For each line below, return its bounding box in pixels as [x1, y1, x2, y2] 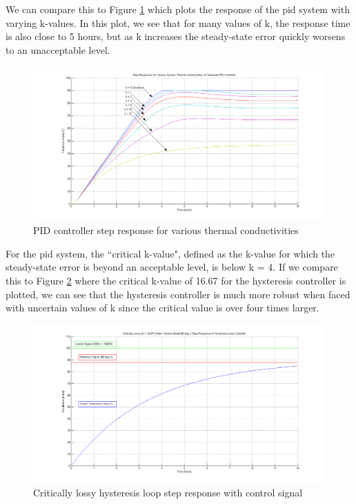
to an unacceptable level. [6, 42, 110, 57]
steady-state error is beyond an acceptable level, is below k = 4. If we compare [6, 260, 338, 274]
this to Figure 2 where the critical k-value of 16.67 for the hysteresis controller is [6, 273, 346, 287]
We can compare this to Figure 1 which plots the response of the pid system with [6, 2, 350, 16]
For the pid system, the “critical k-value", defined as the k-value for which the [6, 246, 335, 260]
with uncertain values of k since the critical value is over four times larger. [6, 300, 319, 315]
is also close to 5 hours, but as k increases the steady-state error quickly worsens [6, 29, 346, 43]
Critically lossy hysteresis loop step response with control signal [33, 485, 303, 500]
